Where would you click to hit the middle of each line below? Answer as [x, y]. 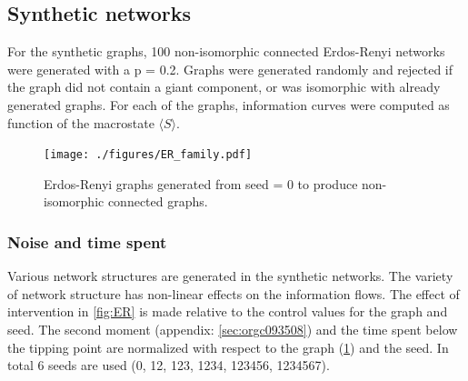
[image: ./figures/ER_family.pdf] [148, 155]
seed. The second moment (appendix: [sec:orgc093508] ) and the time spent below [233, 330]
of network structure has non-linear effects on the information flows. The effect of [234, 293]
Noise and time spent [87, 241]
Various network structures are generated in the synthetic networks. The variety [230, 276]
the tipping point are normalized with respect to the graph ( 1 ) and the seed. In [228, 347]
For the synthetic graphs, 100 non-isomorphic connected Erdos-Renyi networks [226, 51]
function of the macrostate [81, 122]
